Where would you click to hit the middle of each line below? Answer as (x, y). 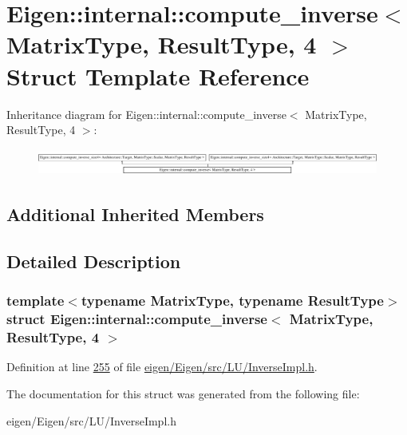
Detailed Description (94, 261)
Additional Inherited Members (135, 214)
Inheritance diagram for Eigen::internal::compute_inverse (146, 114)
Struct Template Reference (158, 75)
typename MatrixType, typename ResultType (232, 301)
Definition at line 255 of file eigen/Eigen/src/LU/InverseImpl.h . (162, 367)
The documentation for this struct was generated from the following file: (183, 393)
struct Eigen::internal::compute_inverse (137, 319)
